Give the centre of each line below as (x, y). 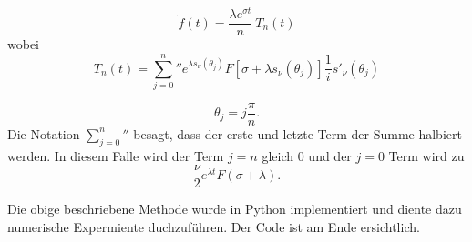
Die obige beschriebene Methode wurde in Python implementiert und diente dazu (235, 209)
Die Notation (44, 133)
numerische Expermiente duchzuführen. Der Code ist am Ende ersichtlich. (214, 226)
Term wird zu (426, 155)
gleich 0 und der (307, 155)
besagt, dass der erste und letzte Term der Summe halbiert (298, 133)
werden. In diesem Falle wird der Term (116, 155)
